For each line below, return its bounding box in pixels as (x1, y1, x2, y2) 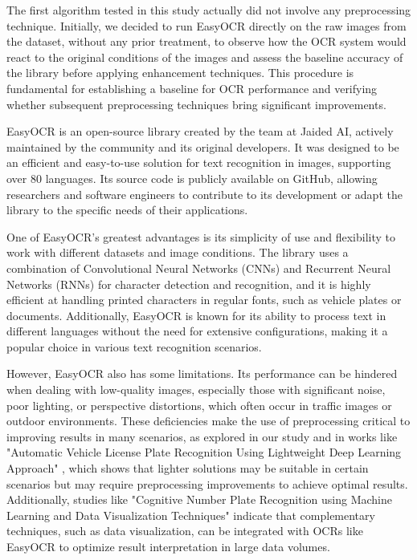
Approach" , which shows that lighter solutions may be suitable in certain (6, 460, 369, 477)
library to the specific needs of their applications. (6, 201, 248, 218)
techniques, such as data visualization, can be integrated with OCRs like (6, 522, 363, 539)
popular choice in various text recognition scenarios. (6, 338, 262, 355)
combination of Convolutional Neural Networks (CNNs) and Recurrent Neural (6, 259, 391, 276)
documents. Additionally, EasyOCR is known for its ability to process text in (6, 306, 386, 323)
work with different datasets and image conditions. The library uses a (6, 244, 349, 261)
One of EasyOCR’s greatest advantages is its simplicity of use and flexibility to (6, 228, 396, 245)
